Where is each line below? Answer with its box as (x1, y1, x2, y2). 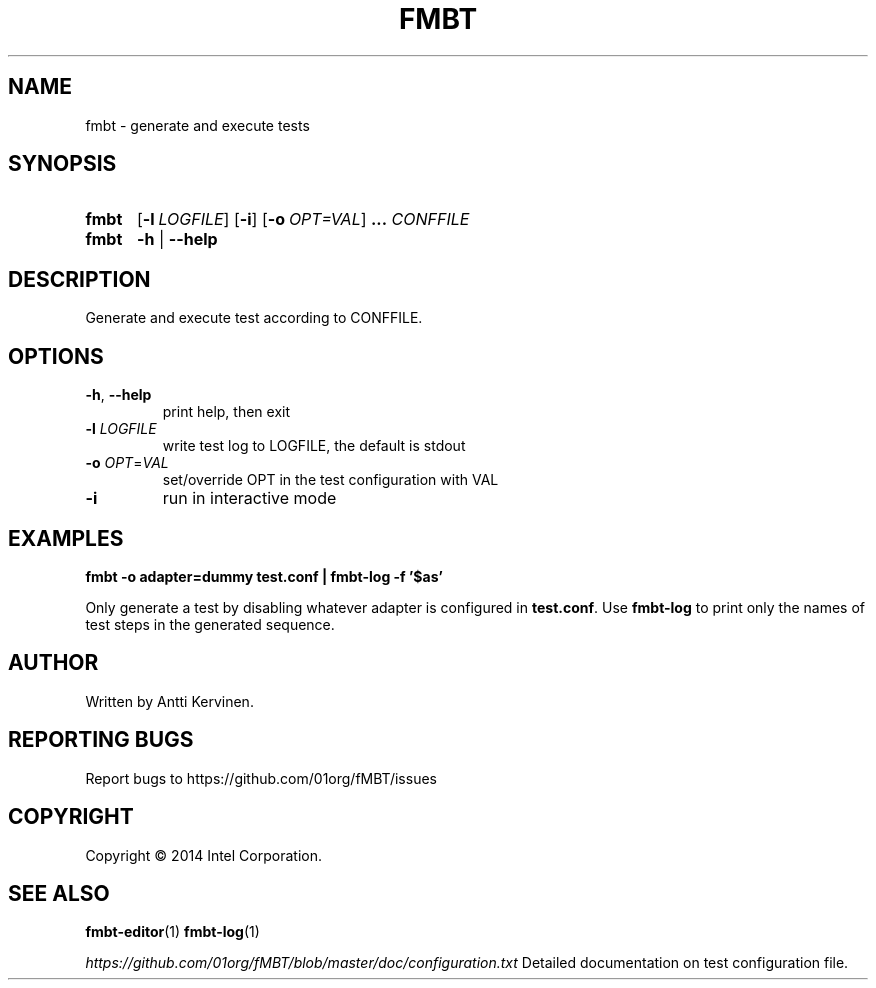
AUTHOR (8, 650, 99, 676)
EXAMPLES (8, 525, 124, 551)
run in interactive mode (162, 488, 337, 509)
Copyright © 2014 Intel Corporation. (85, 846, 322, 864)
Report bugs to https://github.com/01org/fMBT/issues (85, 769, 437, 787)
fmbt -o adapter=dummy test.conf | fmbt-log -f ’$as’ (85, 567, 443, 585)
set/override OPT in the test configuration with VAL (162, 471, 499, 489)
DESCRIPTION (8, 266, 151, 292)
